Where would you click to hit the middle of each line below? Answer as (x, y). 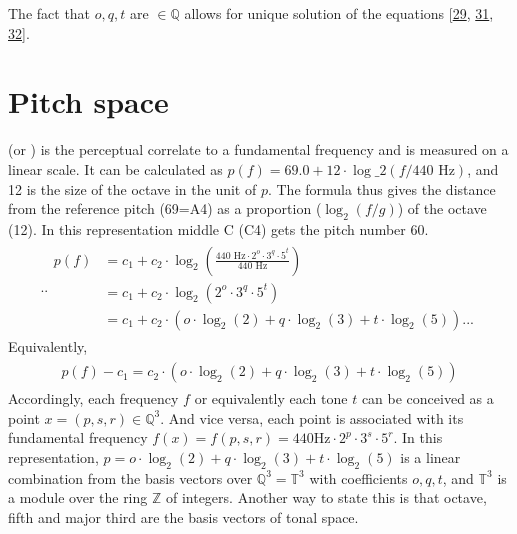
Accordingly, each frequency (93, 398)
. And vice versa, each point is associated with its (312, 417)
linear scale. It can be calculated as (115, 168)
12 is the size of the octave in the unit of (132, 188)
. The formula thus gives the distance (381, 188)
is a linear (430, 457)
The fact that (49, 13)
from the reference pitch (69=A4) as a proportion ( (165, 208)
